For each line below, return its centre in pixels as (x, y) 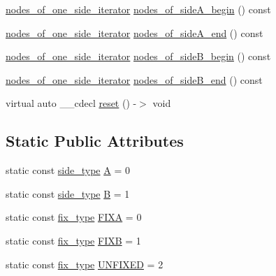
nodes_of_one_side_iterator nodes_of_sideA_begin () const (138, 9)
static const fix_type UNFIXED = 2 (85, 264)
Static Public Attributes (95, 141)
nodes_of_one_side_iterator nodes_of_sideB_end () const (134, 79)
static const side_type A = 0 (68, 170)
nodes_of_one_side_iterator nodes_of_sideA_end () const (135, 32)
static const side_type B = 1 (68, 193)
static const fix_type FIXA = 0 (74, 217)
